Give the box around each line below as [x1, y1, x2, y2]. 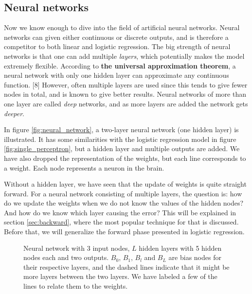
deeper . [4, 108, 25, 118]
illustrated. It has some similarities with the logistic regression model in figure [4, 134, 236, 144]
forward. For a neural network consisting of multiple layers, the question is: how [4, 188, 242, 198]
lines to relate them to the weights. [23, 281, 128, 291]
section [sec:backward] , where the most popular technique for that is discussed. [4, 217, 239, 227]
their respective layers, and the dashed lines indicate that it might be [23, 261, 230, 272]
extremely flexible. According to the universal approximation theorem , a [4, 60, 236, 70]
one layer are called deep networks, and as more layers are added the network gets [4, 98, 248, 108]
